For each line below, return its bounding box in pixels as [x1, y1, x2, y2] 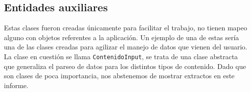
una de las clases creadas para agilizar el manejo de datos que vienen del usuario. [4, 42, 248, 52]
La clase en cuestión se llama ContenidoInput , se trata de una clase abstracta [4, 51, 238, 61]
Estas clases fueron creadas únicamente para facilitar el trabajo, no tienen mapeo [4, 23, 247, 33]
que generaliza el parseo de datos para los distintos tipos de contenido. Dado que [4, 61, 246, 71]
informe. [4, 80, 29, 90]
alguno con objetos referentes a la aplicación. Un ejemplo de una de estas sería [4, 32, 239, 42]
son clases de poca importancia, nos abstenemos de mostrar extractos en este [4, 70, 235, 81]
